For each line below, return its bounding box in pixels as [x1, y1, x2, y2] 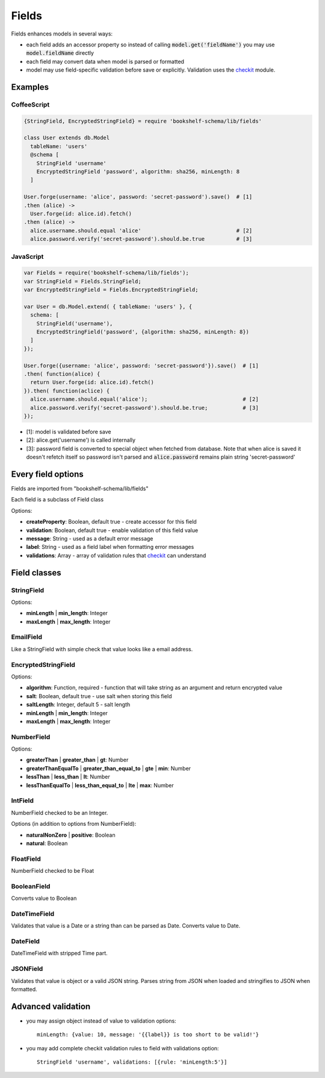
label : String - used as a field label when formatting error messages [26, 544, 194, 551]
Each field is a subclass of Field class [11, 496, 104, 503]
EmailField [11, 633, 42, 641]
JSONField [11, 965, 43, 973]
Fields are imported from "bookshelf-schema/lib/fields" [11, 485, 149, 492]
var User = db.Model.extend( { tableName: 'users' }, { [23, 303, 193, 310]
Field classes [11, 568, 61, 578]
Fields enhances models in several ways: [11, 30, 113, 37]
